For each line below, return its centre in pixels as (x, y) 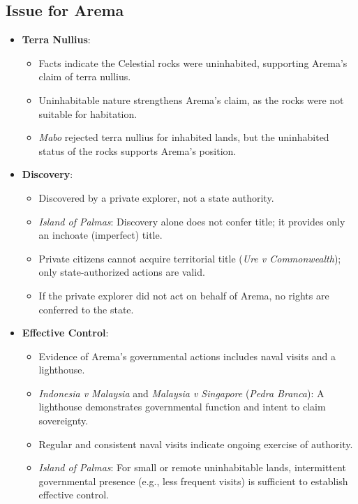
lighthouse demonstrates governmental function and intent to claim (182, 407)
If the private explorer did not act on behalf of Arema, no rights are (184, 295)
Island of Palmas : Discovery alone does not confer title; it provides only (192, 221)
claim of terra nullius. (85, 76)
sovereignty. (64, 421)
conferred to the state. (86, 309)
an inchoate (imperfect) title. (100, 235)
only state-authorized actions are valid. (122, 272)
